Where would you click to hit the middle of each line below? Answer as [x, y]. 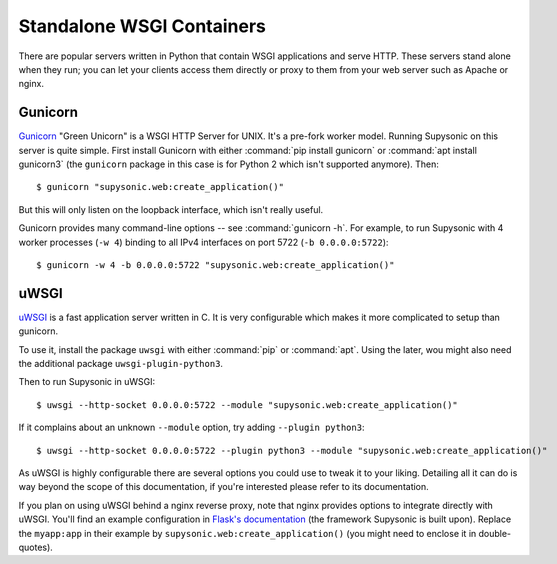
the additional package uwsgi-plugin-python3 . [121, 364]
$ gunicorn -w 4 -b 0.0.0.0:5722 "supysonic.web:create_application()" [215, 264]
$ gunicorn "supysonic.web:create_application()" [160, 187]
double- [495, 533]
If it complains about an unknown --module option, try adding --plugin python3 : [191, 427]
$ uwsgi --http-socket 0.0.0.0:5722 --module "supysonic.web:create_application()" [247, 404]
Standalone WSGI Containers [142, 26]
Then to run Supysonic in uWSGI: [86, 382]
